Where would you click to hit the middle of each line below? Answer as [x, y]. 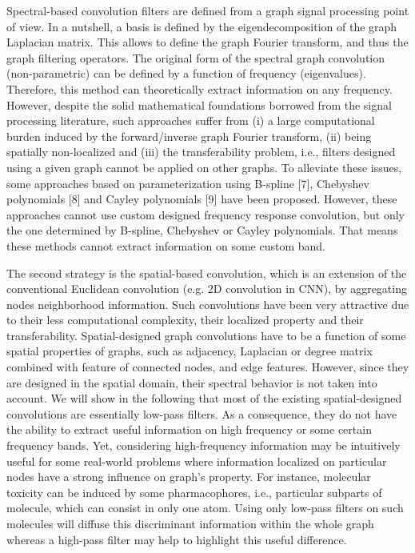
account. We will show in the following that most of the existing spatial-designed [204, 398]
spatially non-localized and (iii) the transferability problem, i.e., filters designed [201, 152]
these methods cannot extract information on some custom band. [166, 245]
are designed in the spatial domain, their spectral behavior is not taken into [192, 382]
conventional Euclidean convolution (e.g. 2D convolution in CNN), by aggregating [207, 289]
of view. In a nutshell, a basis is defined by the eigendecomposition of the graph [202, 26]
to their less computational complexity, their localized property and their [185, 320]
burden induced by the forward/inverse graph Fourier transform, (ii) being [189, 136]
